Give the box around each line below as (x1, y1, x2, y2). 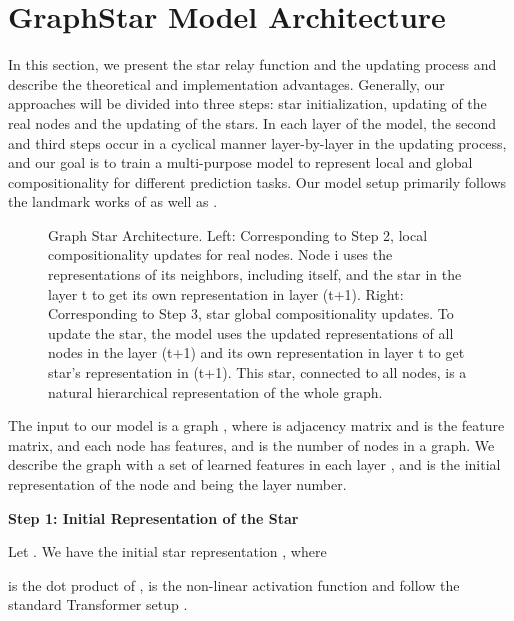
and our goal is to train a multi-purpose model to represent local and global (8, 152, 473, 173)
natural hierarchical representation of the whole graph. (48, 381, 383, 402)
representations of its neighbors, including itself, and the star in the (48, 264, 462, 285)
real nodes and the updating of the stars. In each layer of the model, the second (8, 112, 497, 133)
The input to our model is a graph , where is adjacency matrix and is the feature (8, 415, 505, 436)
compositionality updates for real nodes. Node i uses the (48, 244, 393, 265)
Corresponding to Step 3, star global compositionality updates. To (48, 303, 454, 324)
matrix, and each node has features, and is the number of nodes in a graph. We (8, 434, 495, 455)
